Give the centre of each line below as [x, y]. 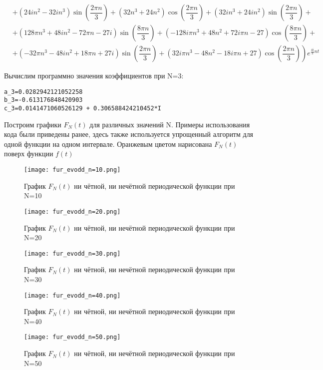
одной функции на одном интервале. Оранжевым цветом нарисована [108, 144]
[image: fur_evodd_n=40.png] [72, 295]
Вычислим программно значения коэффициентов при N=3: [94, 76]
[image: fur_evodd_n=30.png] [72, 253]
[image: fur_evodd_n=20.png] [72, 211]
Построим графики [33, 124]
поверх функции [29, 154]
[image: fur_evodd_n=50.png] [72, 337]
